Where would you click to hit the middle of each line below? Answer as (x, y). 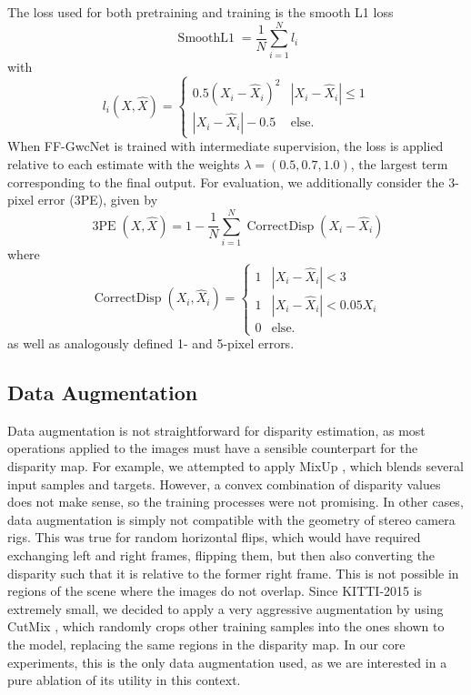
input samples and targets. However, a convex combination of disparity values (224, 483)
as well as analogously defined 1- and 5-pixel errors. (151, 343)
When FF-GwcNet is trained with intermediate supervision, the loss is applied (225, 146)
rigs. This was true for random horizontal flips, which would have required (214, 537)
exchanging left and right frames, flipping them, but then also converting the (221, 555)
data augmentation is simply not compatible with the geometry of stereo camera (231, 519)
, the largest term (399, 163)
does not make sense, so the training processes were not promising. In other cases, (235, 502)
